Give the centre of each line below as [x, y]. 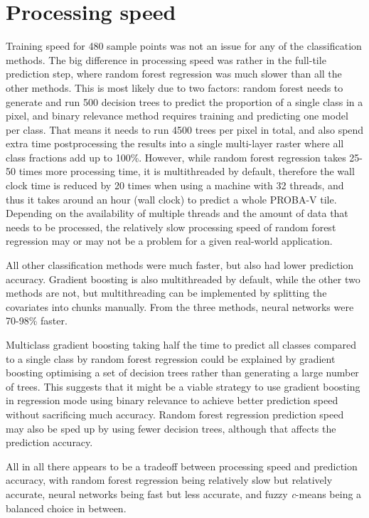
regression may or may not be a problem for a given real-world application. [169, 241]
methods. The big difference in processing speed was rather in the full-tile [166, 59]
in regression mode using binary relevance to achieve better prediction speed [172, 400]
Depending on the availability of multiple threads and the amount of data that [177, 213]
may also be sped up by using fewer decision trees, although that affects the [171, 428]
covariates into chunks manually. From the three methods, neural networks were [180, 306]
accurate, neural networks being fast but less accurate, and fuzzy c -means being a [184, 493]
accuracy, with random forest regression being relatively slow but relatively [169, 480]
